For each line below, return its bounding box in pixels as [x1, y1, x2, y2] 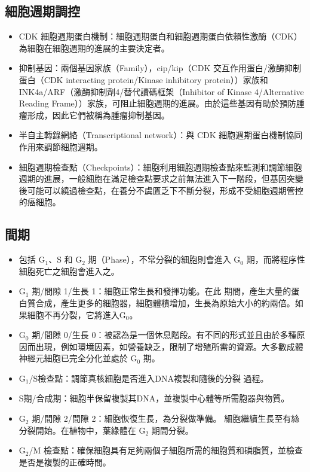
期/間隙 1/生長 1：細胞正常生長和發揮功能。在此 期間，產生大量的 [32, 285, 291, 297]
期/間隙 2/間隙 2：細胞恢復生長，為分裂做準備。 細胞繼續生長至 [32, 412, 283, 425]
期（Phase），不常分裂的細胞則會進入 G [88, 253, 241, 266]
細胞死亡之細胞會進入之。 [19, 264, 119, 277]
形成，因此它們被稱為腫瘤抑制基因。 [27, 108, 170, 121]
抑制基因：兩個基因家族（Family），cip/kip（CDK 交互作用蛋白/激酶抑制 [19, 62, 301, 74]
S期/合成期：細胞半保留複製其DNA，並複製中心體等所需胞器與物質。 [19, 392, 290, 404]
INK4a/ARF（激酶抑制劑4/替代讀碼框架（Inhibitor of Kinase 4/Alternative [19, 85, 304, 98]
